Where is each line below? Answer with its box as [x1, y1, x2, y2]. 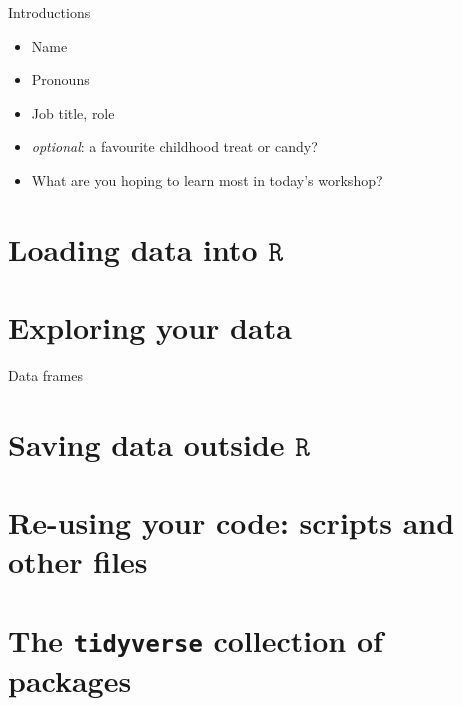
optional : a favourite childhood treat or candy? [31, 136, 318, 157]
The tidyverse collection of [8, 619, 383, 660]
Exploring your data [8, 307, 292, 348]
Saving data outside [8, 423, 285, 464]
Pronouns [31, 69, 90, 90]
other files [8, 541, 148, 582]
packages [8, 660, 132, 701]
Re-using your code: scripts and [8, 502, 455, 543]
